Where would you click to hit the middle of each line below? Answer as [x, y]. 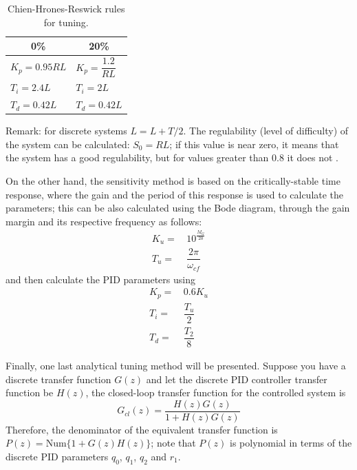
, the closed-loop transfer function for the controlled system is [216, 392]
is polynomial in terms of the [291, 443]
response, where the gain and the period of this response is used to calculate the [175, 194]
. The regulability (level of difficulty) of [266, 131]
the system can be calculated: [68, 144]
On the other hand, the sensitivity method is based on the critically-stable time [173, 181]
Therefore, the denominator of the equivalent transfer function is [142, 429]
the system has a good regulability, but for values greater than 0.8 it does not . [172, 157]
